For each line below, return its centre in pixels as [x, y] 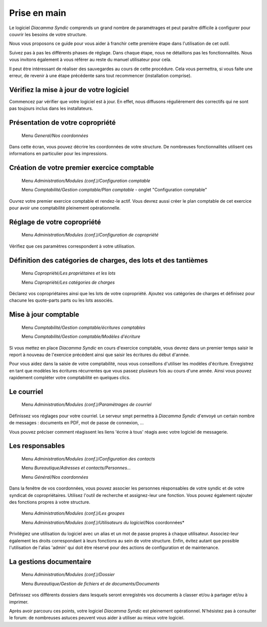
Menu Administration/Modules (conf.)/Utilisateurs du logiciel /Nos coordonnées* [103, 522]
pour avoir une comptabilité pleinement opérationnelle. [65, 208]
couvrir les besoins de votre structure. [48, 34]
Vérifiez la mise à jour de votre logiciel [69, 90]
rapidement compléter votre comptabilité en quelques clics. [70, 378]
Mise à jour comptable [44, 315]
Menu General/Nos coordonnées [55, 135]
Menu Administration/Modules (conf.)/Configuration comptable [86, 180]
